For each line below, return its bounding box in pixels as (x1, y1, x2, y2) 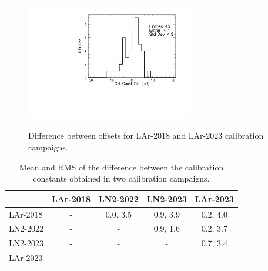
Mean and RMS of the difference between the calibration (19, 160, 224, 173)
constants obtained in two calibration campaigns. (33, 172, 210, 185)
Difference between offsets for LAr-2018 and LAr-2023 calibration (28, 129, 264, 142)
